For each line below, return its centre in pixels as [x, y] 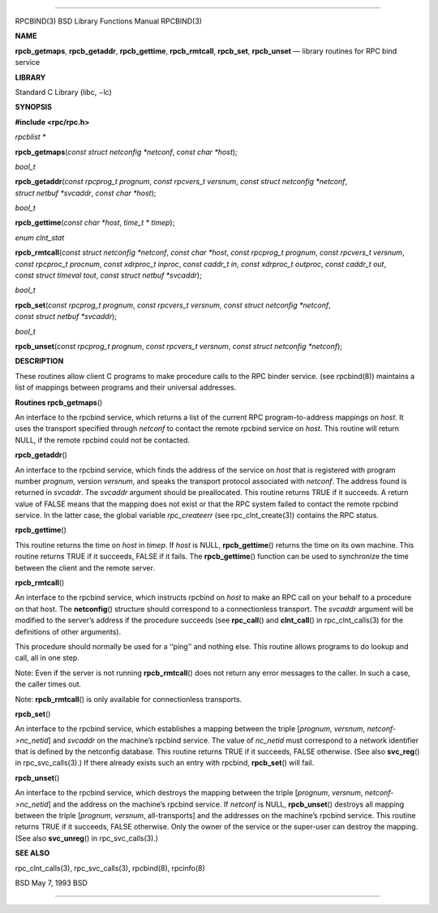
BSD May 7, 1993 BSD [52, 883]
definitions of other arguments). [68, 631]
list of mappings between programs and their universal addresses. [126, 388]
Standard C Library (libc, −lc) [64, 92]
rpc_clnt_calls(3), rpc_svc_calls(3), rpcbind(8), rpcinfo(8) [110, 868]
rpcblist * [30, 137]
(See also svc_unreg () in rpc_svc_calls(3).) [86, 838]
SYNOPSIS [34, 107]
